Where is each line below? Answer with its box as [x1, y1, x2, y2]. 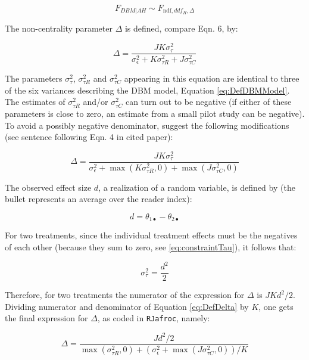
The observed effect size [5, 181, 92, 193]
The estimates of [5, 95, 65, 108]
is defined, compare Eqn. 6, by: [124, 22, 238, 35]
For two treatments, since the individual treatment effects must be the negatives [5, 229, 298, 241]
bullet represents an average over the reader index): [5, 193, 192, 205]
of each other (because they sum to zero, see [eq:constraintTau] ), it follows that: [5, 241, 296, 253]
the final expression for [5, 312, 88, 324]
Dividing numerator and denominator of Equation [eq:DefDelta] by [5, 300, 249, 312]
